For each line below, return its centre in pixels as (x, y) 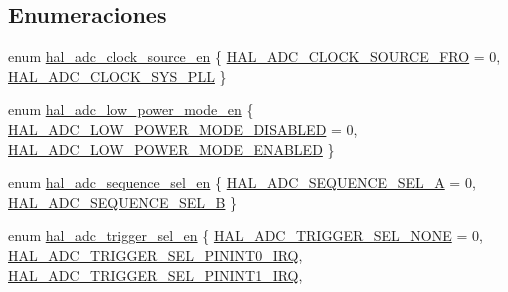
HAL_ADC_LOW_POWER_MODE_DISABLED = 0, (183, 128)
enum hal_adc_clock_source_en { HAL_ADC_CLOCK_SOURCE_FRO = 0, (254, 56)
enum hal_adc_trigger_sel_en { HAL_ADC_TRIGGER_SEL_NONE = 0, (245, 235)
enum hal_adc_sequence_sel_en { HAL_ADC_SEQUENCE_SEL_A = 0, (242, 182)
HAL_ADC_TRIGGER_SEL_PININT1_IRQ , (155, 274)
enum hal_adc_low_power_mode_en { (131, 109)
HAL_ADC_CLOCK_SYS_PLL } (117, 75)
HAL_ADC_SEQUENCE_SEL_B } (123, 201)
